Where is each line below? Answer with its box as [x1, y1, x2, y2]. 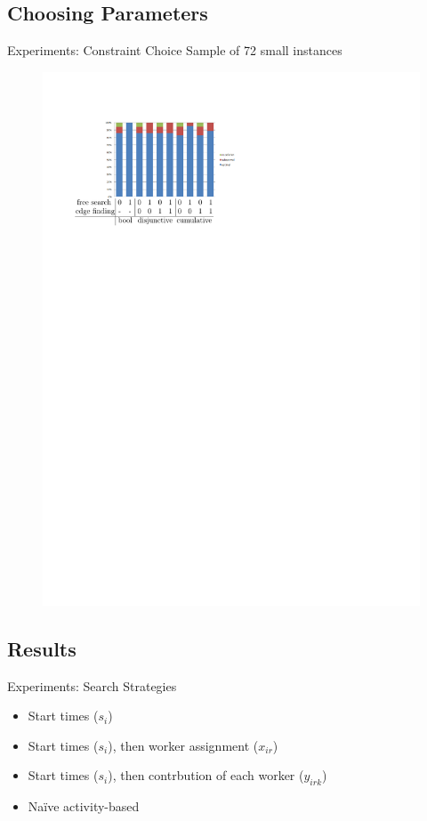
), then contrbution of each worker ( [108, 766, 304, 785]
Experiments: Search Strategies [7, 676, 177, 695]
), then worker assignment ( [108, 736, 259, 754]
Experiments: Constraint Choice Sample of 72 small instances [7, 41, 342, 60]
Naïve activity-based [28, 797, 140, 816]
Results [7, 634, 77, 662]
